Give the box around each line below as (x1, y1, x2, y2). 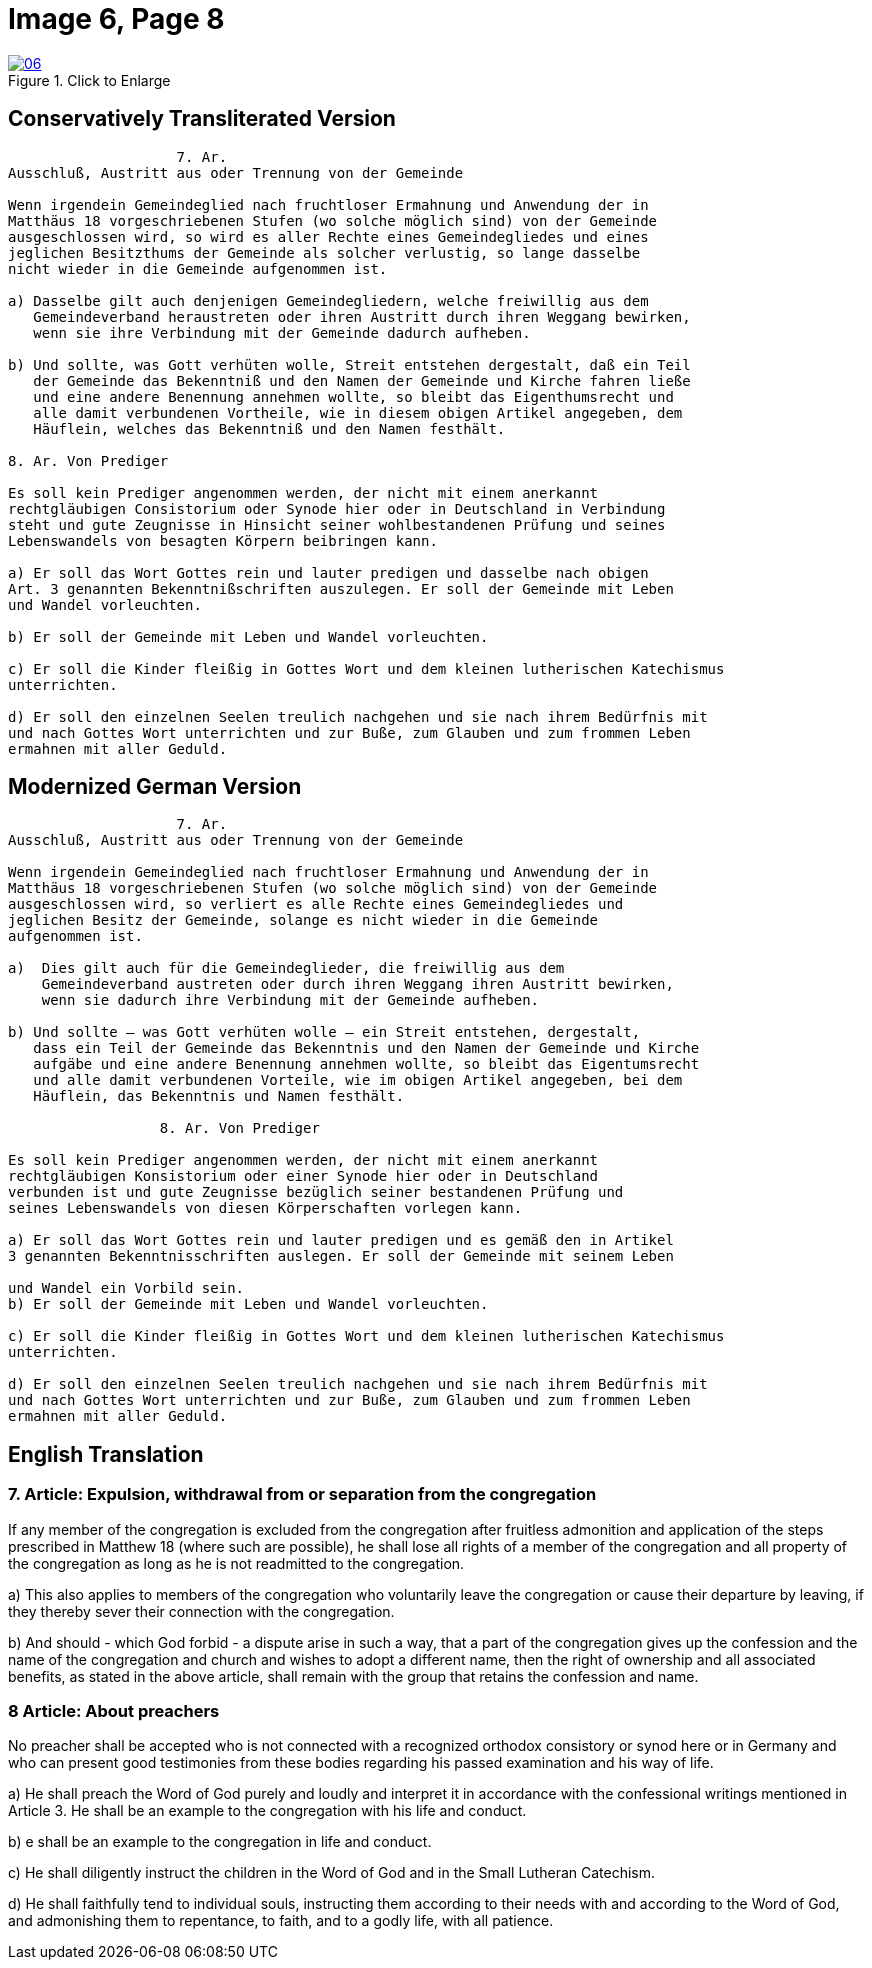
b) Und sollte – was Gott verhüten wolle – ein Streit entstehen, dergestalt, (8, 1024, 641, 1041)
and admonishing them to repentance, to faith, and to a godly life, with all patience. (8, 1912, 554, 1930)
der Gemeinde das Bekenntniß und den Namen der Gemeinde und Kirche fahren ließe (33, 372, 691, 389)
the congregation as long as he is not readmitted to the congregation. (8, 1554, 465, 1572)
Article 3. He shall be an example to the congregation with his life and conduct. (8, 1802, 527, 1820)
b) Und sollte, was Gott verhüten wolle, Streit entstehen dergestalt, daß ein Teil (8, 356, 691, 373)
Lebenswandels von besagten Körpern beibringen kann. (8, 532, 438, 549)
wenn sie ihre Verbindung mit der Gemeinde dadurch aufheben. (33, 324, 531, 341)
